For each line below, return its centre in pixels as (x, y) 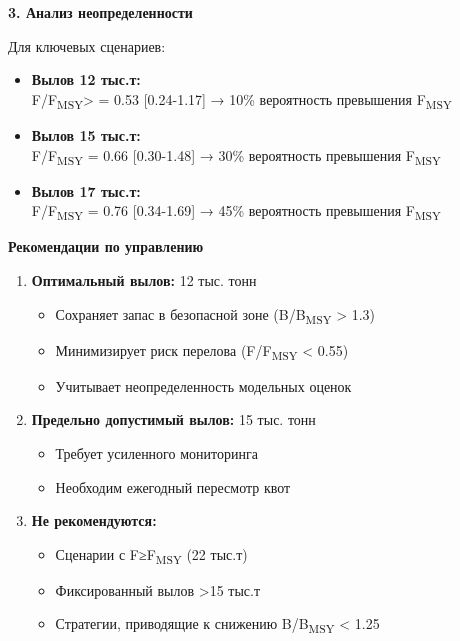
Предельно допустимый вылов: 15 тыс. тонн (173, 419)
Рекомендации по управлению (106, 246)
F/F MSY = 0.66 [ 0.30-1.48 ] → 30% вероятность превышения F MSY (236, 156)
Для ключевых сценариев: (87, 45)
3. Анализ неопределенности (100, 12)
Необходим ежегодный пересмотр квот (173, 486)
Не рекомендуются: (94, 520)
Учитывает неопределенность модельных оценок (203, 385)
